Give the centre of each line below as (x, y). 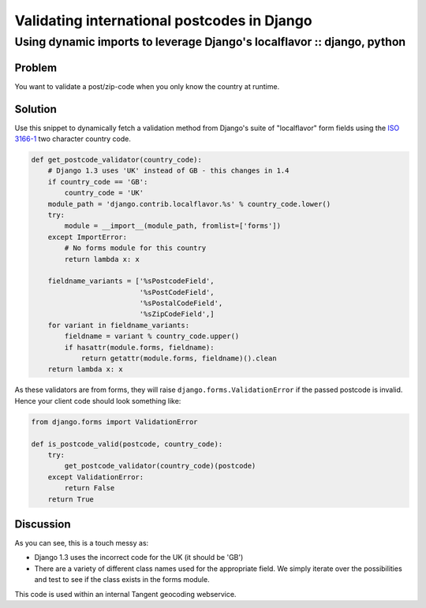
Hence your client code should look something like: (98, 401)
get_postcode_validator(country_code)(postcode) (160, 466)
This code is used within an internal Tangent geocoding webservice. (125, 594)
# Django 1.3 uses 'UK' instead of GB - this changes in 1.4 (168, 171)
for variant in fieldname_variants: (118, 325)
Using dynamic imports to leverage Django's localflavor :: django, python (210, 42)
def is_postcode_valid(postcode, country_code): (127, 444)
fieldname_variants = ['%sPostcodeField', (131, 281)
